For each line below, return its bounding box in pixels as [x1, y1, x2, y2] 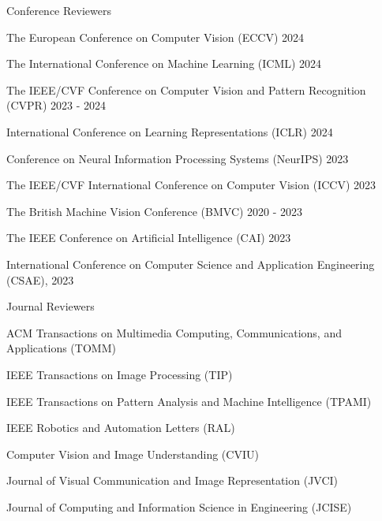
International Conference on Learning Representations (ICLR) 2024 [6, 123, 333, 140]
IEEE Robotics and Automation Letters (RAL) [6, 419, 235, 436]
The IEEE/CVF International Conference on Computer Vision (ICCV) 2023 [6, 177, 376, 193]
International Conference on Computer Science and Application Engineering [6, 255, 375, 272]
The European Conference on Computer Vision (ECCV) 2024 [6, 28, 305, 45]
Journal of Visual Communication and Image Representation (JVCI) [6, 472, 339, 489]
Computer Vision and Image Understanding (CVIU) [6, 445, 259, 462]
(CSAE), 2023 [6, 271, 74, 288]
